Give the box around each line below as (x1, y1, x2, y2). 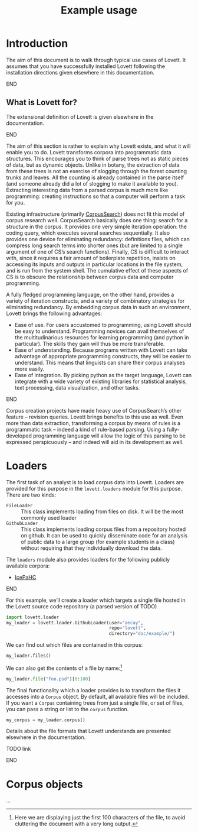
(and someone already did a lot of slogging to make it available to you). (6, 180, 179, 187)
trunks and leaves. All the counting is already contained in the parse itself (6, 174, 184, 181)
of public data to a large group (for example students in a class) (21, 538, 175, 545)
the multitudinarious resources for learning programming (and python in (14, 333, 189, 341)
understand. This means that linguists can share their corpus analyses (14, 359, 186, 366)
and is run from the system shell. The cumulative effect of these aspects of (6, 267, 189, 274)
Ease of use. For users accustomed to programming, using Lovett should (14, 321, 192, 328)
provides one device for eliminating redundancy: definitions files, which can (6, 235, 190, 242)
